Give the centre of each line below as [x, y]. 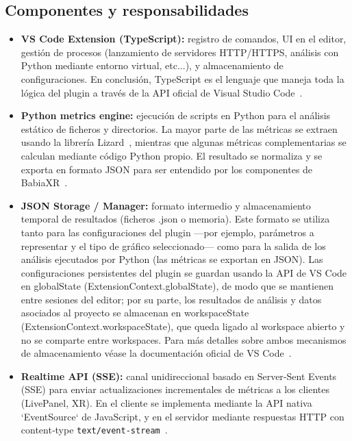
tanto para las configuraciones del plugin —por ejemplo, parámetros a [167, 232]
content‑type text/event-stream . [94, 430]
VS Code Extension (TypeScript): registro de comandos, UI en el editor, [184, 39]
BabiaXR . [44, 182]
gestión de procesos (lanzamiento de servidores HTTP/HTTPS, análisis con [180, 52]
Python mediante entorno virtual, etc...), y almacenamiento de [152, 65]
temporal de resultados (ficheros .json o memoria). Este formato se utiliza [175, 219]
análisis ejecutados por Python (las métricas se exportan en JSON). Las [172, 259]
